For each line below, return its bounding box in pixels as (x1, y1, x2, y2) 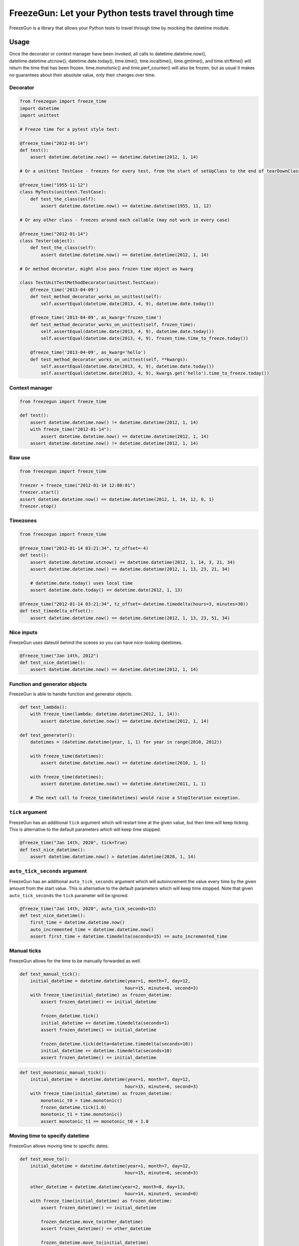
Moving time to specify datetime (9, 1132, 90, 1139)
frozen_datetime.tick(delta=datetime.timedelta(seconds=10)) (40, 1041, 193, 1047)
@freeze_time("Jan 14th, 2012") (19, 653, 99, 658)
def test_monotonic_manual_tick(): (19, 1070, 107, 1076)
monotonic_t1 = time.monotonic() (40, 1111, 123, 1117)
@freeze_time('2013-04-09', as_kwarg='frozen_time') (30, 314, 162, 320)
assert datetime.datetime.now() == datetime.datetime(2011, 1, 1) (40, 781, 207, 787)
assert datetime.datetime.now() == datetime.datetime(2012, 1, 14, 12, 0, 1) (19, 496, 214, 502)
